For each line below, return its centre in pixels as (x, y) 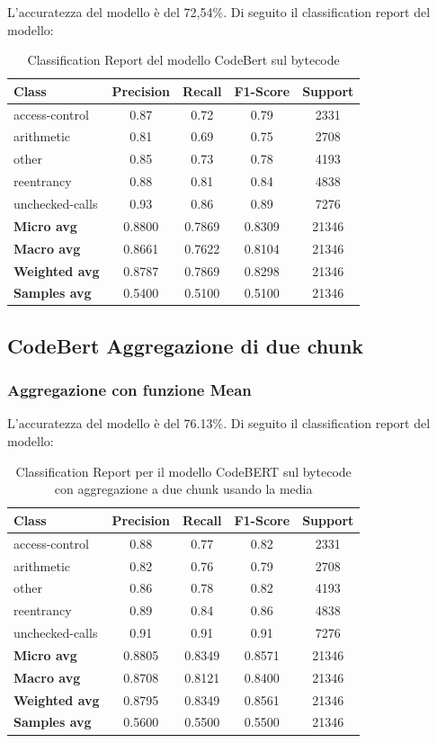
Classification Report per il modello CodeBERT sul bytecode (183, 471)
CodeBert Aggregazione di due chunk (186, 345)
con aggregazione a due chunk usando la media (183, 489)
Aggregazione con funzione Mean (129, 390)
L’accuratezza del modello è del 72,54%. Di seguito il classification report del (219, 12)
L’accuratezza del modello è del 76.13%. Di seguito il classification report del (219, 423)
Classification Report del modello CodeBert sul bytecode (183, 60)
